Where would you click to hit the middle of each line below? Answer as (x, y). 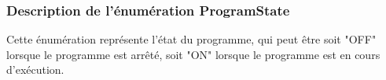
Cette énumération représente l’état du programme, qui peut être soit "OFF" (191, 39)
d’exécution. (35, 70)
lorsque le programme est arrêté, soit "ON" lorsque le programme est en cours (193, 54)
